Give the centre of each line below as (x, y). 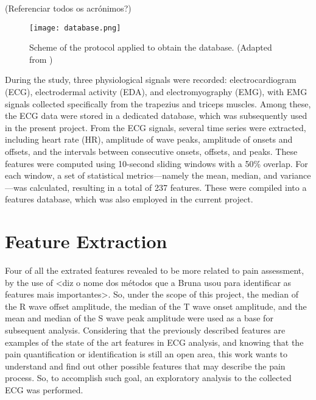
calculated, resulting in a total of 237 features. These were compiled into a (168, 187)
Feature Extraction (86, 241)
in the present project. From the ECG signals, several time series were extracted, (156, 127)
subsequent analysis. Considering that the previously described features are (145, 330)
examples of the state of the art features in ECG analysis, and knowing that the (154, 342)
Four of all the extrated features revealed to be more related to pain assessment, (155, 270)
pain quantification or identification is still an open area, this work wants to (146, 354)
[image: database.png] (75, 28)
